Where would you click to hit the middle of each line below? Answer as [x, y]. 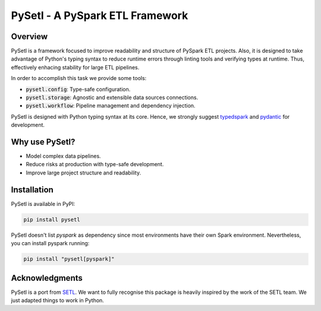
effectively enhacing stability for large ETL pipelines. [75, 67]
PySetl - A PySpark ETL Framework [100, 15]
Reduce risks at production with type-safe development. [95, 164]
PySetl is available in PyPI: [43, 204]
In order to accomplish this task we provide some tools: [79, 78]
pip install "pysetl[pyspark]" [69, 259]
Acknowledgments [47, 278]
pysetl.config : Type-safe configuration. [78, 89]
